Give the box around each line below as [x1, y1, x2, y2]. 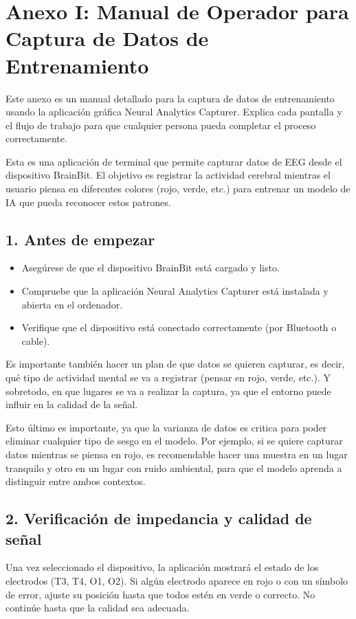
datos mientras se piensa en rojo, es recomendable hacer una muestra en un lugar [5, 447, 348, 461]
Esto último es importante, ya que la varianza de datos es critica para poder [5, 420, 327, 434]
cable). [21, 333, 50, 348]
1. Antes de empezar [5, 228, 155, 249]
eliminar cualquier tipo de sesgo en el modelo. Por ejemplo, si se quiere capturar [5, 434, 343, 448]
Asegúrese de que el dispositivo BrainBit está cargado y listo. [21, 260, 280, 275]
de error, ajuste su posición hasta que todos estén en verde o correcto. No [5, 587, 315, 601]
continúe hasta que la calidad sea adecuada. [5, 600, 190, 615]
